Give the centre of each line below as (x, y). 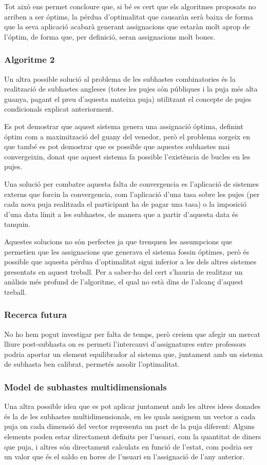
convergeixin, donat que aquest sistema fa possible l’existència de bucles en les (127, 156)
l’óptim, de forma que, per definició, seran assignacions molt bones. (110, 36)
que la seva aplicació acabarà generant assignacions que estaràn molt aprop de (127, 26)
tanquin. (17, 224)
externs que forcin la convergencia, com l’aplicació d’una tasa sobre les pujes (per (132, 194)
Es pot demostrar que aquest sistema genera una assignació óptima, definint (124, 126)
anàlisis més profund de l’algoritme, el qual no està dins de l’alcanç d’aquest (124, 282)
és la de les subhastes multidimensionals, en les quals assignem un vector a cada (130, 416)
